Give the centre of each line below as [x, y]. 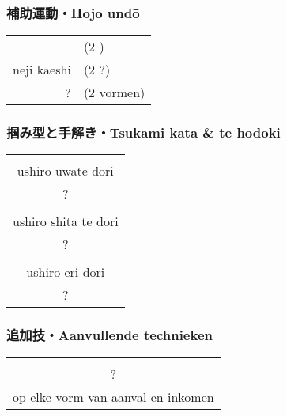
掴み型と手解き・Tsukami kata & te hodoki [143, 132]
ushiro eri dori [66, 272]
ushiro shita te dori [66, 221]
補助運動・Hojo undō [73, 12]
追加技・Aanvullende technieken [110, 335]
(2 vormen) [114, 93]
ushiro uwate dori [65, 171]
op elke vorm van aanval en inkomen [113, 396]
